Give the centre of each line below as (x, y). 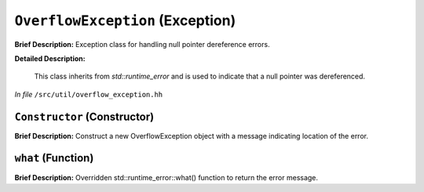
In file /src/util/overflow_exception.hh (89, 94)
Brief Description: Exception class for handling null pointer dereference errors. (142, 44)
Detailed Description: (50, 58)
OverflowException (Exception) (125, 20)
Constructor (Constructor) (84, 116)
